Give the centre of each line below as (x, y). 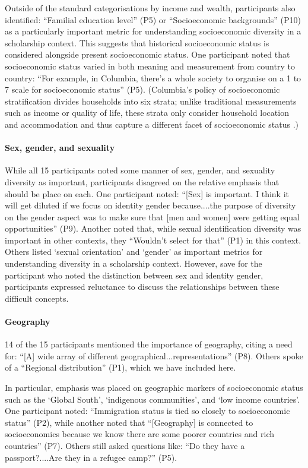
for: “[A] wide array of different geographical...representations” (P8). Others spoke (154, 355)
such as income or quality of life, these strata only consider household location (147, 113)
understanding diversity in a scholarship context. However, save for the (134, 263)
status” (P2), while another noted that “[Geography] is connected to (129, 422)
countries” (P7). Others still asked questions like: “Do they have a (125, 445)
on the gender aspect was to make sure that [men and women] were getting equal (152, 216)
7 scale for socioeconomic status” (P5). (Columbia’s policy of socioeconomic (142, 89)
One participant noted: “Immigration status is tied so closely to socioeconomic (147, 411)
